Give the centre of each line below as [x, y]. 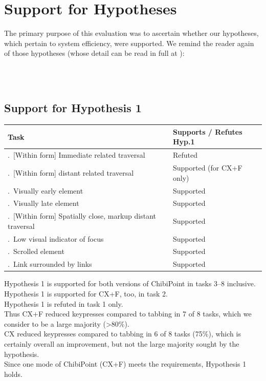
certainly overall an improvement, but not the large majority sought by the [122, 343]
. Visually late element [43, 203]
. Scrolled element [36, 251]
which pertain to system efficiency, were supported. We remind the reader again [129, 43]
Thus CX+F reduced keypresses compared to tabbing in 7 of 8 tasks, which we [128, 314]
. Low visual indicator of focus [56, 238]
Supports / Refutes [207, 131]
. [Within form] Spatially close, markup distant [82, 216]
